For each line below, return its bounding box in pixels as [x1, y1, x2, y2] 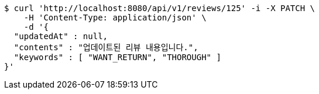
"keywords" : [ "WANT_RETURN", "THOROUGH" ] [13, 53, 221, 62]
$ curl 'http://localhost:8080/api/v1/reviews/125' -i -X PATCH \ [4, 4, 315, 13]
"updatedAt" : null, [13, 32, 108, 41]
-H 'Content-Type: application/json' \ [23, 13, 207, 22]
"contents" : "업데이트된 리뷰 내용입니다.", [13, 43, 198, 52]
